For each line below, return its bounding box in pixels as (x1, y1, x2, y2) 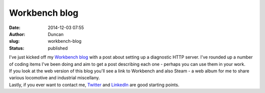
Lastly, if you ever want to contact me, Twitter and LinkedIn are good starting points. (9, 82, 180, 88)
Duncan (48, 31, 64, 37)
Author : (9, 31, 26, 37)
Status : (9, 45, 25, 51)
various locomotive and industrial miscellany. (9, 75, 100, 81)
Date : (9, 25, 21, 31)
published (48, 45, 68, 51)
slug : (9, 38, 20, 44)
